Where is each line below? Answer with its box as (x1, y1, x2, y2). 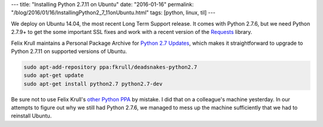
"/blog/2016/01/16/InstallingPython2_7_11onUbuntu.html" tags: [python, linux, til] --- (11, 9, 215, 16)
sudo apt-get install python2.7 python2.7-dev (23, 80, 163, 87)
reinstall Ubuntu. (11, 112, 52, 119)
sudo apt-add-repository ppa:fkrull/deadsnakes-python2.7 (23, 63, 197, 70)
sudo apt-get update (23, 72, 84, 79)
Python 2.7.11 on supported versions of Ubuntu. (11, 48, 127, 55)
